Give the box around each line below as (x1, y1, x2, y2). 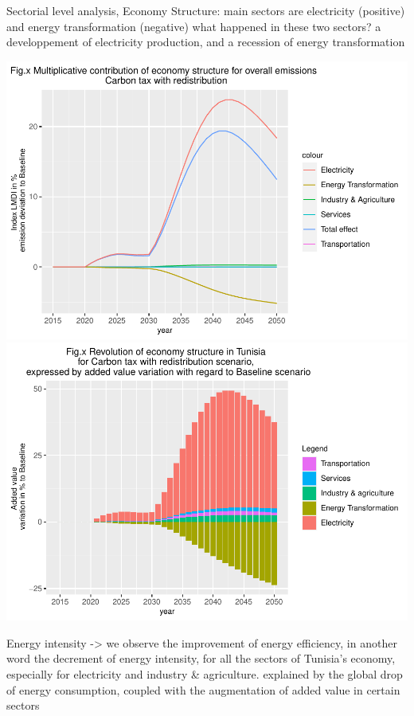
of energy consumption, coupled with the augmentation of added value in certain (6, 681, 400, 698)
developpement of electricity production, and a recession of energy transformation (6, 33, 405, 50)
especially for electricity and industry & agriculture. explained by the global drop (6, 666, 403, 682)
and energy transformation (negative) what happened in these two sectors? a (6, 18, 381, 34)
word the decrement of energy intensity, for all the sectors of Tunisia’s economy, (6, 650, 396, 667)
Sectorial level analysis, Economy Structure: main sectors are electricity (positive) (6, 2, 405, 18)
